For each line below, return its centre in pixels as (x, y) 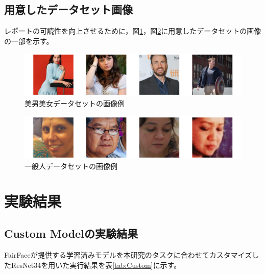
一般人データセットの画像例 (71, 166)
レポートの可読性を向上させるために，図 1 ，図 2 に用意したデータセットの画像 (133, 31)
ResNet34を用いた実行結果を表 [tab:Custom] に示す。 (96, 265)
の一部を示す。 (29, 41)
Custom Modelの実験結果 (71, 233)
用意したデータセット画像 (68, 9)
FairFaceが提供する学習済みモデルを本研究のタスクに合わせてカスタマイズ (128, 255)
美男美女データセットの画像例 (75, 103)
